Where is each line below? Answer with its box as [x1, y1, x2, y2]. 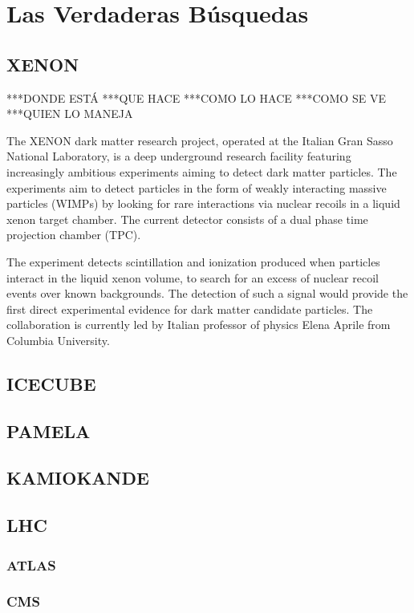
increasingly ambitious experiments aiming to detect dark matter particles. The [6, 163, 397, 180]
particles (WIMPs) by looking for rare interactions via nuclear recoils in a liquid [6, 195, 400, 212]
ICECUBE [6, 371, 96, 396]
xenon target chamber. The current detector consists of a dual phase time [6, 210, 368, 227]
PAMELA [6, 418, 91, 443]
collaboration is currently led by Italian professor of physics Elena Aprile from [6, 316, 391, 333]
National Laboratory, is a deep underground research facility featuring [6, 148, 351, 164]
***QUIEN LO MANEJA [6, 105, 133, 122]
